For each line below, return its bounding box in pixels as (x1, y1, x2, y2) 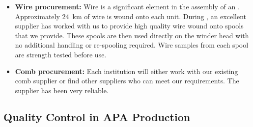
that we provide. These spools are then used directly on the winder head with (15, 30, 249, 40)
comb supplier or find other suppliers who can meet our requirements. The (15, 76, 239, 86)
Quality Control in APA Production (3, 109, 191, 124)
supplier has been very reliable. (15, 85, 109, 95)
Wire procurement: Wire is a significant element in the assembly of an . (15, 1, 240, 11)
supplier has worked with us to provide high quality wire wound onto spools (15, 21, 244, 31)
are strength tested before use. (15, 49, 107, 59)
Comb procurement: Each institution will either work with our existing (15, 66, 238, 76)
